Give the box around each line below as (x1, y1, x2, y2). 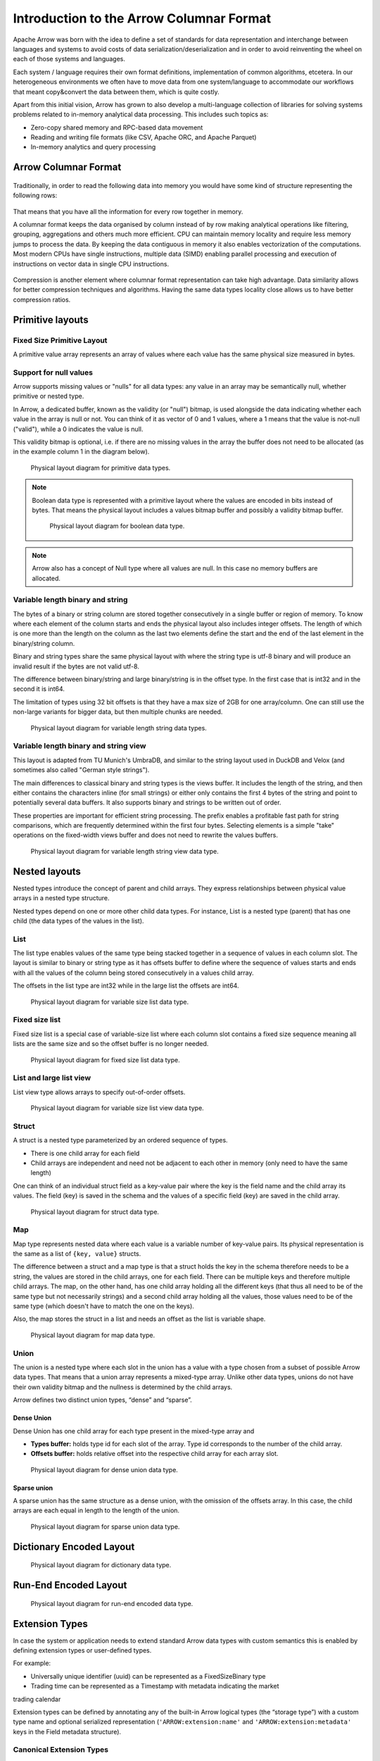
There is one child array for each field (30, 1149, 140, 1157)
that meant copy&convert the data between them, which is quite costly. (13, 87, 220, 96)
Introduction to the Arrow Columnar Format (13, 11, 272, 26)
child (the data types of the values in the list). (13, 916, 144, 925)
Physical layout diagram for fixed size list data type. (30, 1055, 180, 1064)
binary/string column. (13, 639, 75, 647)
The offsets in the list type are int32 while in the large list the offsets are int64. (13, 981, 239, 990)
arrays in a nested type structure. (13, 894, 110, 902)
